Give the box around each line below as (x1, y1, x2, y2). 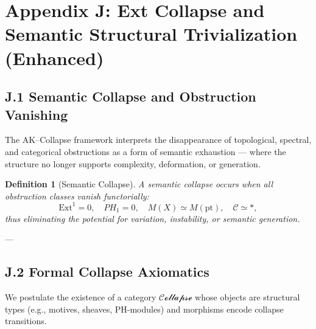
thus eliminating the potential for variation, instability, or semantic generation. (5, 212, 300, 224)
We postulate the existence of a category (5, 291, 156, 303)
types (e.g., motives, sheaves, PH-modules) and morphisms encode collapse (5, 302, 284, 315)
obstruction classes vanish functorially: (5, 189, 149, 202)
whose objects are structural (195, 291, 300, 303)
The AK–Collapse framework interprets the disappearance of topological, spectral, (5, 133, 312, 146)
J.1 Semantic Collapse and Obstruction (5, 87, 256, 106)
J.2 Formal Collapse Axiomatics (5, 262, 209, 281)
